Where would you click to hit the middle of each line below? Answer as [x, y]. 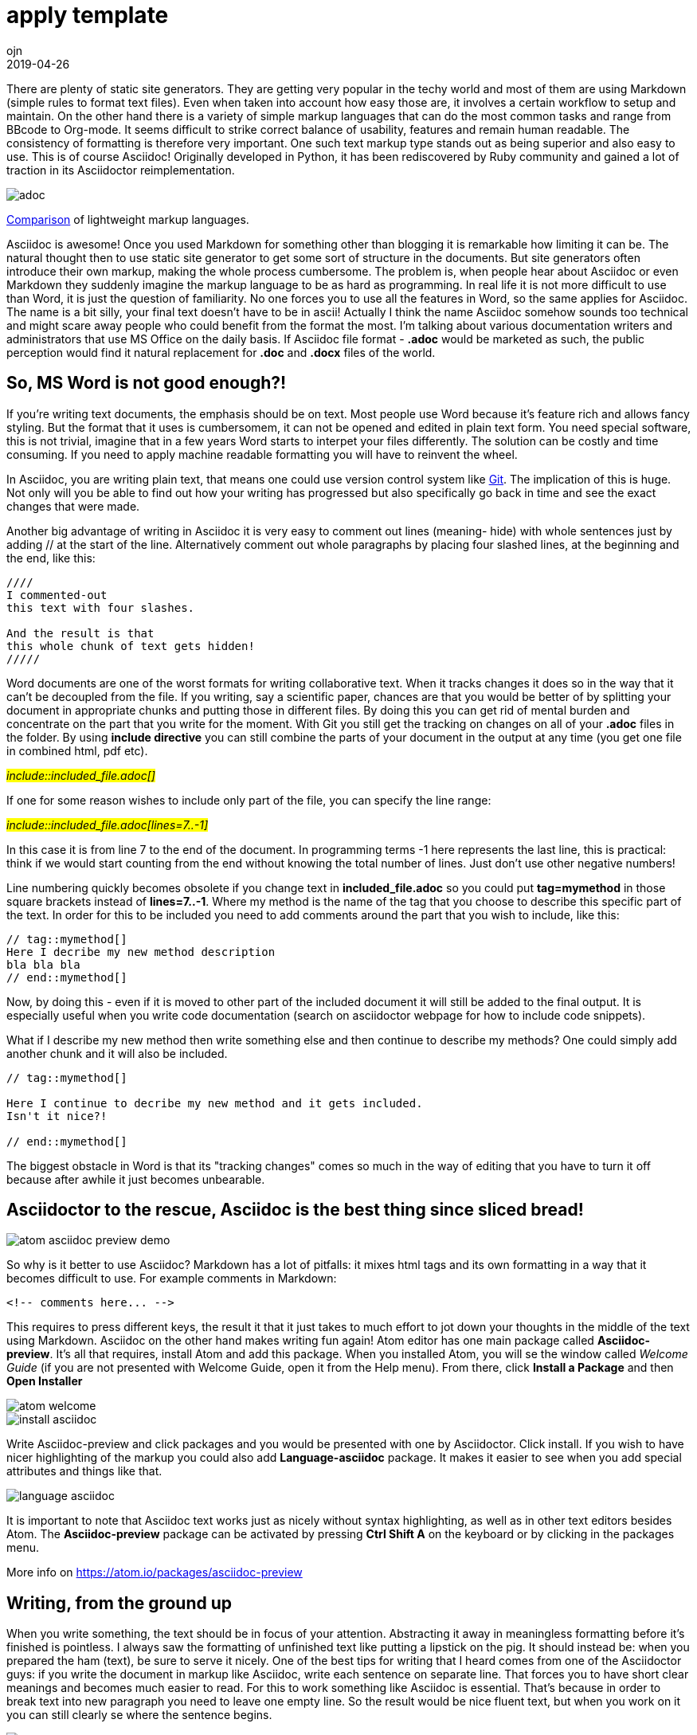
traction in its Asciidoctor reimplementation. [121, 170]
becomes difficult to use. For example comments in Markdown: [172, 1279]
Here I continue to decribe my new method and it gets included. [215, 1103]
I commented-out [57, 595]
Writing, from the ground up [119, 1603]
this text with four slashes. [101, 607]
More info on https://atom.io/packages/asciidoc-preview [155, 1572]
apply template [88, 15]
